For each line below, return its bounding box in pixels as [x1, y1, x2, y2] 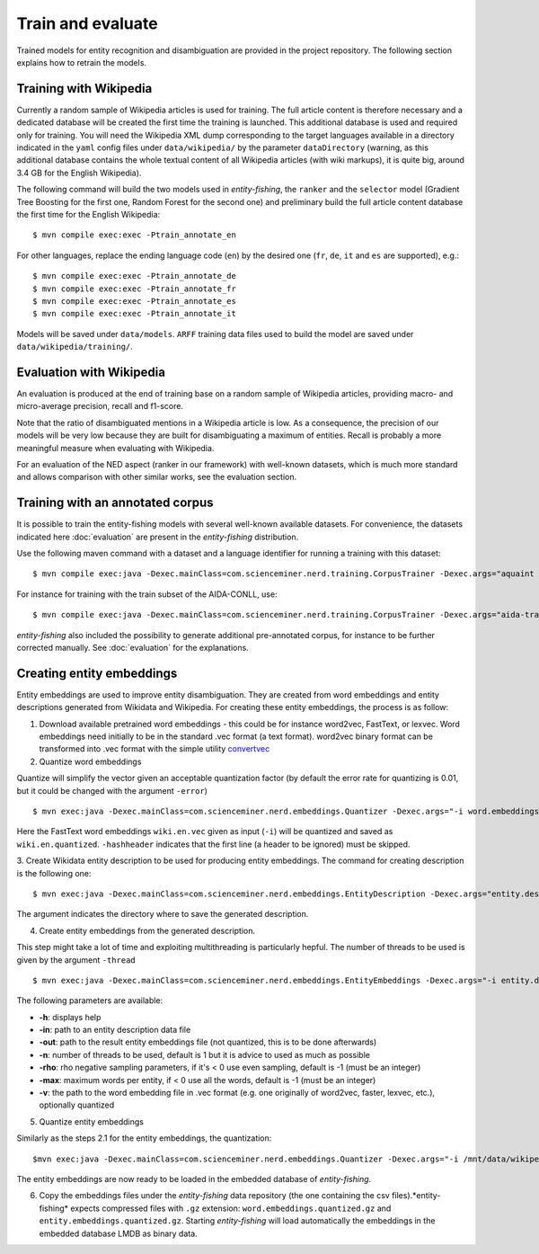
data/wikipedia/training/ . [16, 342, 134, 352]
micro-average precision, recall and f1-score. [16, 401, 184, 412]
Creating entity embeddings [16, 665, 178, 680]
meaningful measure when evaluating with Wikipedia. [16, 442, 215, 453]
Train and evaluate [16, 13, 158, 33]
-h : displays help [39, 1011, 102, 1022]
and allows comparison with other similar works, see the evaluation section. [16, 472, 297, 483]
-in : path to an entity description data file [39, 1025, 191, 1036]
